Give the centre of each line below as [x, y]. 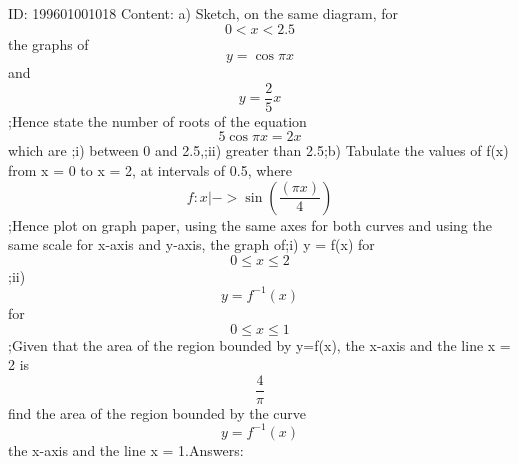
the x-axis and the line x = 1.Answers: [126, 449]
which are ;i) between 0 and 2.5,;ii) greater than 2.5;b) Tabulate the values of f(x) [258, 150]
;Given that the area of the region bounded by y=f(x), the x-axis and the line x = [259, 344]
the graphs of [48, 43]
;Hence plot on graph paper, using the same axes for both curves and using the [250, 224]
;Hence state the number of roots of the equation [157, 120]
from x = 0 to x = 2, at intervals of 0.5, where [150, 170]
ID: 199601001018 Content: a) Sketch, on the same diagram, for [203, 13]
